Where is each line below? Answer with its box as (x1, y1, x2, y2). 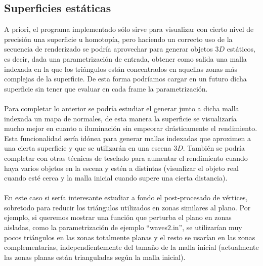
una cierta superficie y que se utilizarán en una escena (4, 143, 171, 153)
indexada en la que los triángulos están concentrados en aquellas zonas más (4, 63, 238, 74)
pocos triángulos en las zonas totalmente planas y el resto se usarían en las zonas (4, 232, 255, 242)
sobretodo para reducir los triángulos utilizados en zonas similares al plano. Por (4, 202, 251, 212)
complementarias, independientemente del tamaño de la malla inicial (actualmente (4, 242, 259, 252)
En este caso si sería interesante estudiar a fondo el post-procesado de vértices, (4, 192, 248, 203)
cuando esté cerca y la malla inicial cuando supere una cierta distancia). (4, 172, 228, 183)
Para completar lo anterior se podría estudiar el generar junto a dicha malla (4, 103, 239, 113)
